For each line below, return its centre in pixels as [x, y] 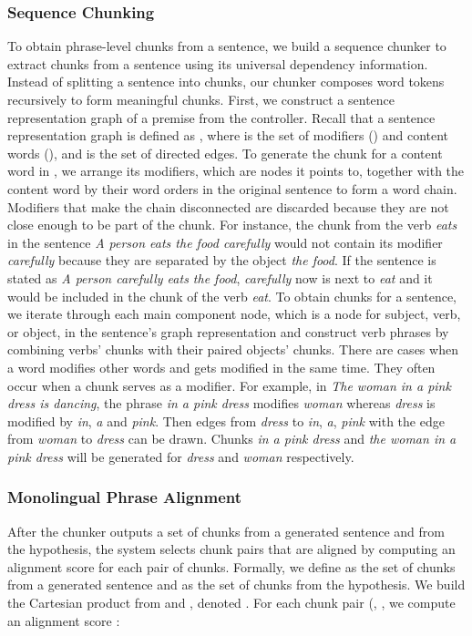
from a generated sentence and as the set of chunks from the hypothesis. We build [236, 585]
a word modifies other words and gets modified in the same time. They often [221, 367]
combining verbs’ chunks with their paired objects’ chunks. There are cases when [233, 349]
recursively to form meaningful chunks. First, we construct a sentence [201, 99]
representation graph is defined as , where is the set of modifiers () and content [228, 135]
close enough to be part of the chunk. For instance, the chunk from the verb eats [232, 225]
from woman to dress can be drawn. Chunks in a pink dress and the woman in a [232, 439]
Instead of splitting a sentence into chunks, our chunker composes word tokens [226, 82]
